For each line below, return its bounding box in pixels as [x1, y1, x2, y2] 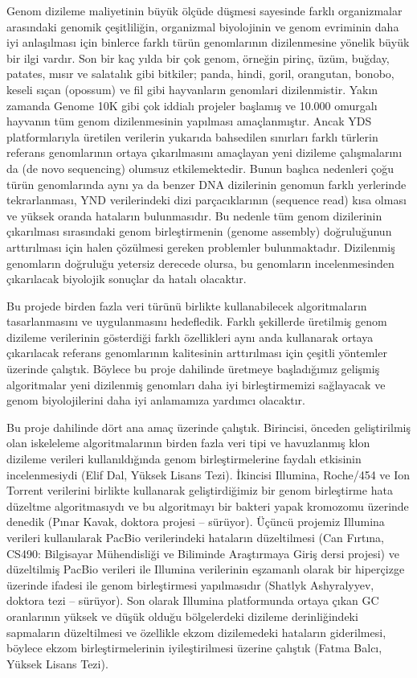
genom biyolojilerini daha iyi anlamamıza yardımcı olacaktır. [6, 392, 305, 409]
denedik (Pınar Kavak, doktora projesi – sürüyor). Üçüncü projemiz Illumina [6, 513, 385, 530]
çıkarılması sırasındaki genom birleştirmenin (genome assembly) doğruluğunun [6, 223, 392, 240]
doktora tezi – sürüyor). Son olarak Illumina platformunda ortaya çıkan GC [6, 592, 379, 609]
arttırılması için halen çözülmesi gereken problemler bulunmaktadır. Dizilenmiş [6, 238, 395, 255]
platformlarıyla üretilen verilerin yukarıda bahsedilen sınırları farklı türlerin [6, 128, 378, 145]
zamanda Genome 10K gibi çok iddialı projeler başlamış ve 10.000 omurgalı [6, 97, 378, 113]
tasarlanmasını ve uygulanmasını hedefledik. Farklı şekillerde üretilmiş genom [6, 313, 387, 330]
